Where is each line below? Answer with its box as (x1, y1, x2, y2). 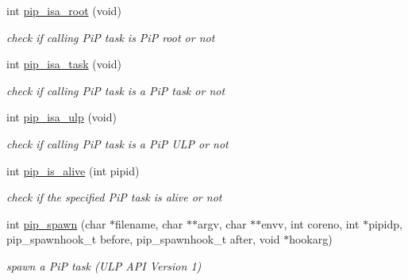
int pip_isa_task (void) (6, 56, 121, 72)
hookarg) (289, 231, 333, 247)
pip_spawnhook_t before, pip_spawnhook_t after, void (6, 231, 280, 247)
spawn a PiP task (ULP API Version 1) (6, 257, 202, 274)
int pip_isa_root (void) (6, 2, 121, 18)
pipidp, (368, 215, 402, 232)
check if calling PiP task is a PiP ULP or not (6, 135, 229, 152)
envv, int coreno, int (261, 215, 360, 232)
